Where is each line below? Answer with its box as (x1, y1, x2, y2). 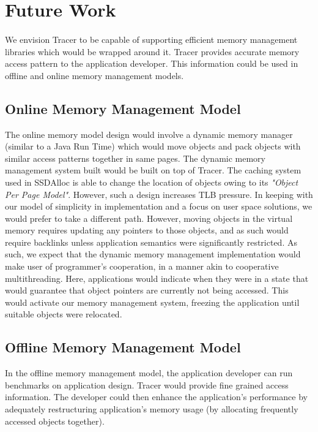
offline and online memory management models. (5, 69, 184, 81)
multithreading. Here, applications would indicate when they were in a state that (5, 271, 309, 284)
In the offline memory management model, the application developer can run (5, 366, 293, 379)
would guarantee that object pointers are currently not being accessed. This (5, 284, 289, 297)
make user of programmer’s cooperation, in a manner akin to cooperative (5, 260, 279, 273)
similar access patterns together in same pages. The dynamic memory (5, 151, 265, 164)
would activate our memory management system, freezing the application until (5, 295, 300, 308)
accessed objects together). (5, 414, 105, 427)
